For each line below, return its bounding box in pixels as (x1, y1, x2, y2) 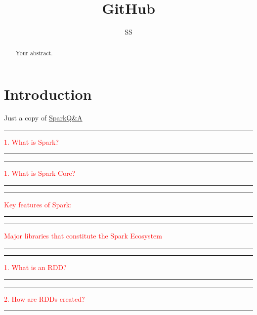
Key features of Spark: (4, 199, 72, 209)
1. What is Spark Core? (4, 168, 76, 178)
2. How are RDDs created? (4, 293, 85, 304)
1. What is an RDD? (4, 262, 67, 273)
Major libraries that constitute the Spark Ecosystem (4, 231, 162, 241)
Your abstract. (15, 48, 53, 57)
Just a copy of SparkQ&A (4, 113, 83, 123)
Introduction (4, 84, 92, 104)
